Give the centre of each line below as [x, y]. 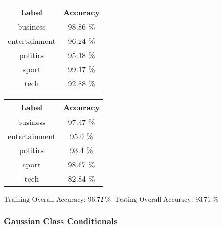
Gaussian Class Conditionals [61, 220]
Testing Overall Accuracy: [154, 200]
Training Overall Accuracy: [45, 200]
